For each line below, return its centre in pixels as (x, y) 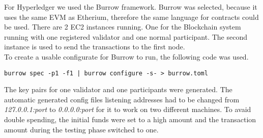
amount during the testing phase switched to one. (81, 129)
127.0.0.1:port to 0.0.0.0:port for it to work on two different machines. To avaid (128, 109)
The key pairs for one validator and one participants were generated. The (118, 89)
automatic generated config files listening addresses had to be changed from (122, 99)
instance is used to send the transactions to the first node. (95, 47)
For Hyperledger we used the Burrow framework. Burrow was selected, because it (131, 7)
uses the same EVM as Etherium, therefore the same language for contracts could (131, 17)
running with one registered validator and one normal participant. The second (126, 36)
